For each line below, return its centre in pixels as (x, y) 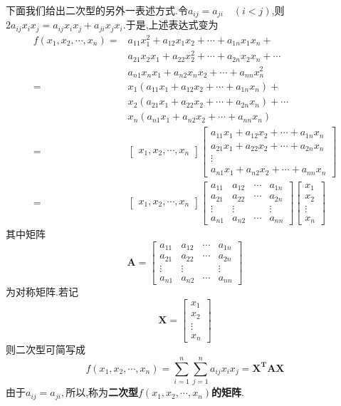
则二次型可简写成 (46, 349)
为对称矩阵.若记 (42, 292)
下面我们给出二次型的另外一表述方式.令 (97, 10)
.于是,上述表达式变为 (170, 25)
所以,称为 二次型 (102, 392)
